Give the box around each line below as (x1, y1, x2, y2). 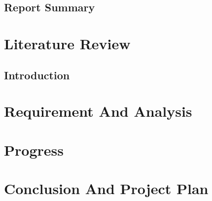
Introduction (4, 67, 70, 82)
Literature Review (4, 33, 131, 53)
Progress (4, 139, 64, 160)
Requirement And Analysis (4, 101, 192, 121)
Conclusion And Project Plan (4, 178, 209, 198)
